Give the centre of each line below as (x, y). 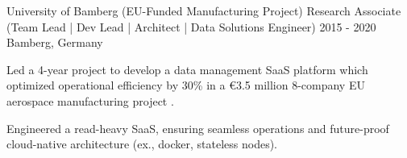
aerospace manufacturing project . (90, 100)
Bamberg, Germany (55, 42)
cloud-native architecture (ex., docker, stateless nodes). (142, 144)
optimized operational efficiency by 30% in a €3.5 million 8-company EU (186, 85)
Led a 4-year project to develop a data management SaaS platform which (187, 69)
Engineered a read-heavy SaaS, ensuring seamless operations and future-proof (198, 128)
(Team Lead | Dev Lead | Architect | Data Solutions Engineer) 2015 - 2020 (191, 26)
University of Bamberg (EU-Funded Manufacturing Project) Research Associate (204, 10)
